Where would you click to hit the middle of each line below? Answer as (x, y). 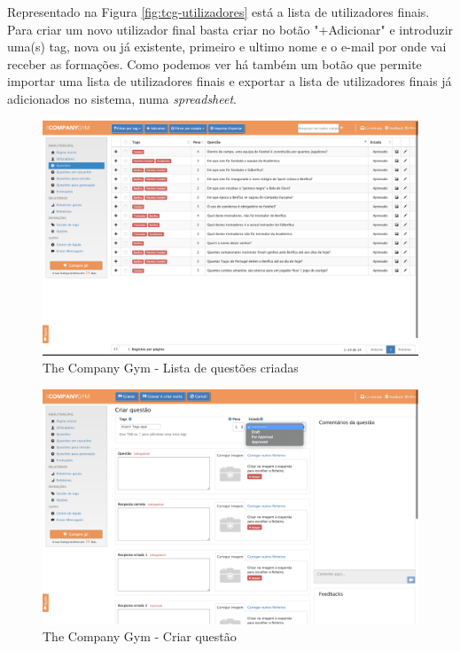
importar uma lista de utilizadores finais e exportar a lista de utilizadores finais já (230, 81)
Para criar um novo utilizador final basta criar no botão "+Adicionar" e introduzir (230, 29)
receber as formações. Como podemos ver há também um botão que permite (214, 63)
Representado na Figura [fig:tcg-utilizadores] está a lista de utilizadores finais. (218, 12)
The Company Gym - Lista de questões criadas (171, 368)
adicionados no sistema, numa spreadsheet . (122, 98)
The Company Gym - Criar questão (140, 636)
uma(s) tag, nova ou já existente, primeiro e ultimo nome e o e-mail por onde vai (227, 47)
